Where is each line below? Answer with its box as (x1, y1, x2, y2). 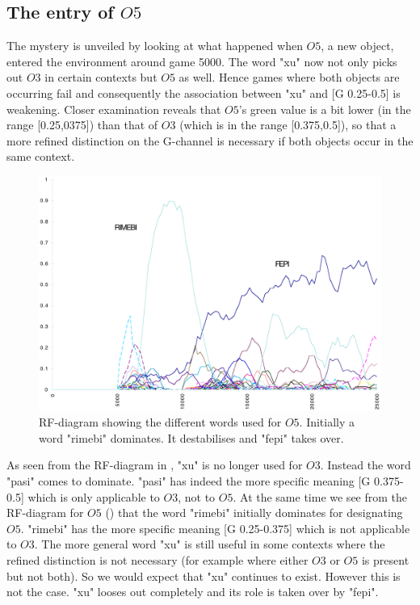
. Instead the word (320, 456, 411, 473)
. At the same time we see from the (233, 488, 408, 505)
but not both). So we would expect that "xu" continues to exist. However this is (6, 567, 401, 584)
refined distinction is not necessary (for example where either (6, 551, 309, 568)
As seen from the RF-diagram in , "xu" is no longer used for (6, 456, 303, 473)
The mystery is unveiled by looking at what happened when (6, 37, 303, 54)
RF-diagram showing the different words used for (39, 414, 282, 431)
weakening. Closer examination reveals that (6, 100, 221, 117)
